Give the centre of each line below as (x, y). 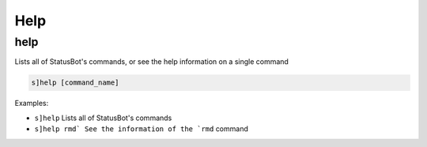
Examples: (32, 104)
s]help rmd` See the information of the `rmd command (141, 129)
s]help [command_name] (75, 83)
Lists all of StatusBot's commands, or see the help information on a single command (151, 62)
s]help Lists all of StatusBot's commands (103, 118)
